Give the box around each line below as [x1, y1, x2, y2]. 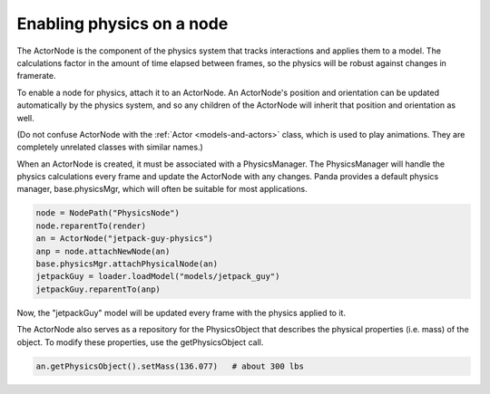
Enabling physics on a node [16, 14, 229, 34]
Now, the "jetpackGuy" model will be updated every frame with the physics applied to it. [16, 307, 347, 318]
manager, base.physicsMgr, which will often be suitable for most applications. [16, 184, 308, 195]
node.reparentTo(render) [35, 220, 147, 231]
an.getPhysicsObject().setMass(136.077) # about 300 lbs [35, 360, 304, 371]
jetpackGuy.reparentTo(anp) [35, 283, 161, 294]
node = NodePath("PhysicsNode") [35, 208, 181, 218]
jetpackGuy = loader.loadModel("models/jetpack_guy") [35, 272, 280, 282]
